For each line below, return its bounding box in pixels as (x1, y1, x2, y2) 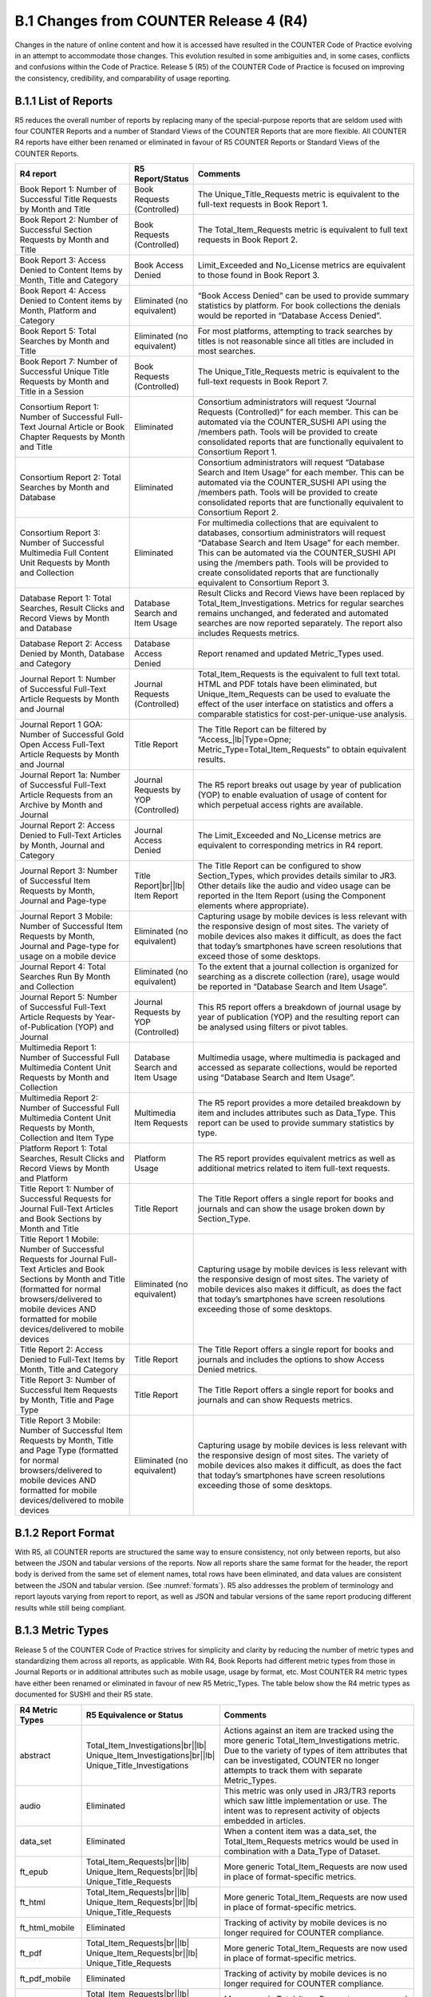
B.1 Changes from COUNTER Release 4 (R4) (14, 12, 309, 30)
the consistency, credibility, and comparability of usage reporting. (14, 73, 231, 83)
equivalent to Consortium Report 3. (197, 578, 330, 589)
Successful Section (19, 224, 93, 236)
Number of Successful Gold (19, 729, 125, 740)
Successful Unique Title (19, 366, 109, 377)
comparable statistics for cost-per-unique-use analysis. (197, 709, 407, 720)
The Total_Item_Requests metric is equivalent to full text (197, 224, 409, 236)
